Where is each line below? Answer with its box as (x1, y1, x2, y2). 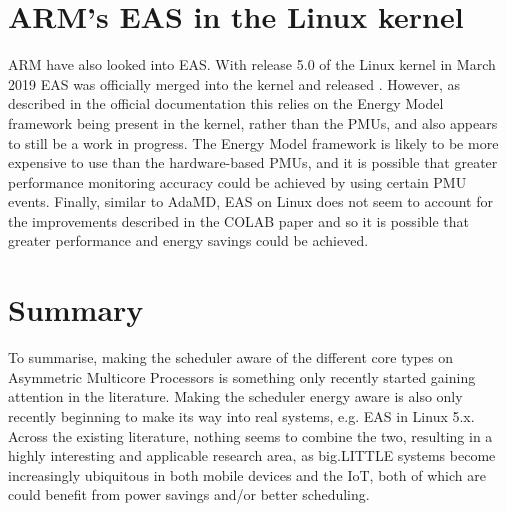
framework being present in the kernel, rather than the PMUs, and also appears (8, 112, 498, 133)
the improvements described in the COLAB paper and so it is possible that (8, 210, 470, 231)
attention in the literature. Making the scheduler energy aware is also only (8, 386, 463, 407)
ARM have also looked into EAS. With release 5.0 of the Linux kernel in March (8, 54, 496, 75)
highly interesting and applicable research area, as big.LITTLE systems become (8, 445, 496, 466)
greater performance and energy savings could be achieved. (8, 230, 369, 251)
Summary (8, 289, 144, 330)
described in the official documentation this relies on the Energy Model (8, 93, 444, 114)
